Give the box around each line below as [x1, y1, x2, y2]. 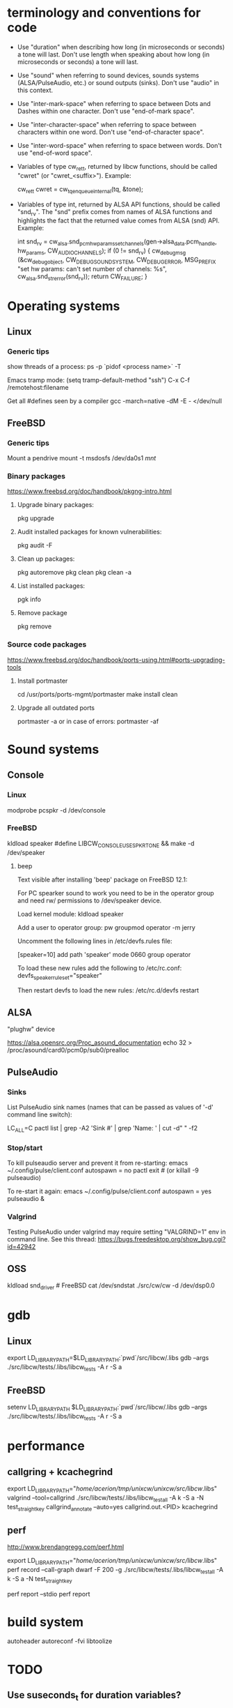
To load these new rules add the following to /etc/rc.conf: [17, 964, 182, 972]
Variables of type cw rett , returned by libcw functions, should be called [17, 162, 218, 172]
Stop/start [7, 1142, 43, 1152]
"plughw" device [7, 1025, 56, 1034]
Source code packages [7, 640, 87, 649]
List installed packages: [17, 582, 86, 590]
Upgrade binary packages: [17, 501, 94, 509]
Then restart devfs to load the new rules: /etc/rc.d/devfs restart [17, 986, 200, 995]
